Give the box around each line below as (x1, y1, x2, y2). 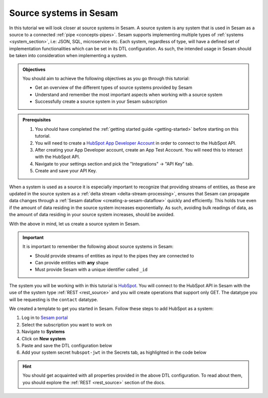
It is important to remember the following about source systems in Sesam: (22, 243, 174, 249)
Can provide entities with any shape (35, 260, 109, 266)
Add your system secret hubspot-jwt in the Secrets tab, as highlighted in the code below (21, 349, 207, 355)
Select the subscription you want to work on (21, 321, 112, 327)
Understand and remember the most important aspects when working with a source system (35, 91, 223, 97)
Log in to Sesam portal (21, 315, 68, 320)
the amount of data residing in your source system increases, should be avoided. (9, 212, 175, 218)
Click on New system (21, 335, 66, 341)
